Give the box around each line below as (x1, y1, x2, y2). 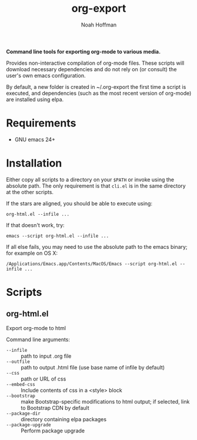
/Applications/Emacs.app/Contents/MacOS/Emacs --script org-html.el (6, 261, 178, 266)
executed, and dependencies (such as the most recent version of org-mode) (6, 89, 192, 96)
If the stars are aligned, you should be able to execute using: (6, 199, 153, 207)
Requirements (6, 116, 76, 130)
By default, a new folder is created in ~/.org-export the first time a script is (6, 83, 186, 90)
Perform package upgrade (21, 427, 85, 434)
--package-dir (6, 411, 41, 416)
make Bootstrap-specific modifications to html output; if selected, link (21, 398, 190, 405)
